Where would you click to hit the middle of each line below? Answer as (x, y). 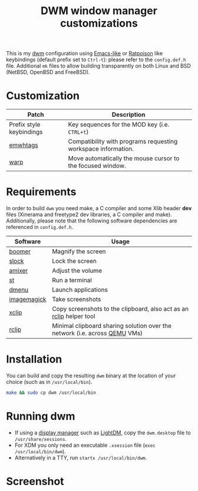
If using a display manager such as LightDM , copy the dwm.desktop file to (103, 432)
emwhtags (24, 145)
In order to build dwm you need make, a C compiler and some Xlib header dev (99, 208)
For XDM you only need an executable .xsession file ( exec (85, 445)
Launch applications (80, 290)
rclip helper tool (74, 316)
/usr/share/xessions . (40, 439)
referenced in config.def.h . (40, 227)
